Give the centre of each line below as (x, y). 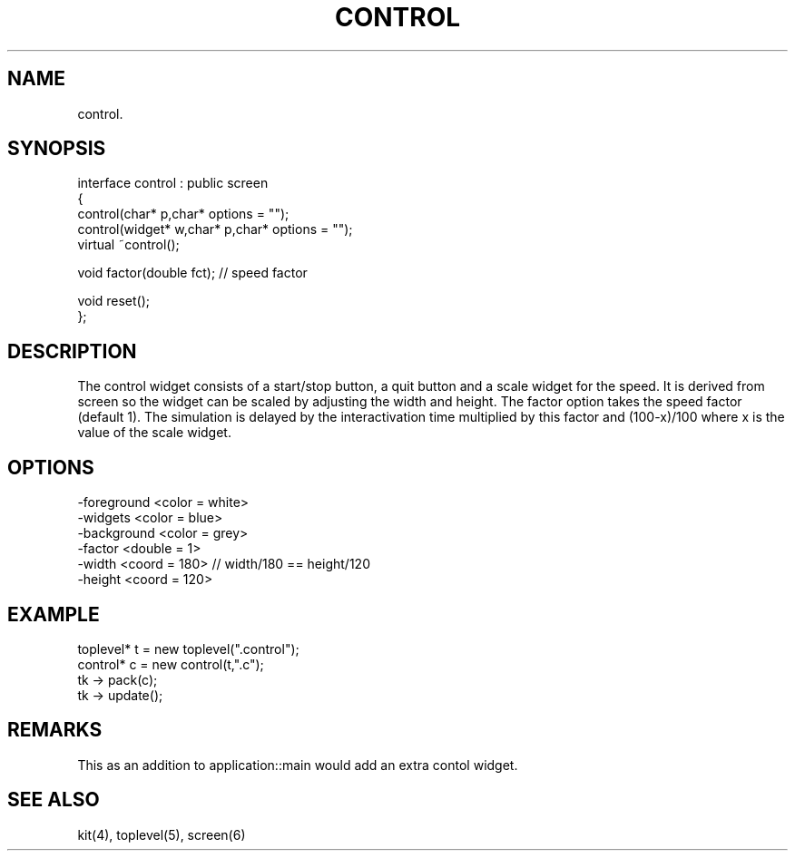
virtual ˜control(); (128, 245)
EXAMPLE (54, 614)
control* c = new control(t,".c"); (171, 664)
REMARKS (55, 730)
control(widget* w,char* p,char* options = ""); (215, 229)
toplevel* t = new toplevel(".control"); (188, 648)
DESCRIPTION (72, 351)
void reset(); (114, 301)
